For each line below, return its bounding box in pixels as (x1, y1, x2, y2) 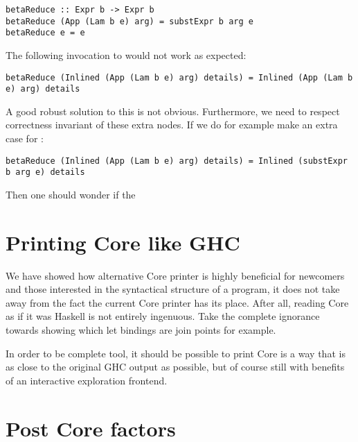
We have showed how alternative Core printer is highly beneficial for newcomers (6, 268, 345, 282)
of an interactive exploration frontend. (6, 373, 168, 387)
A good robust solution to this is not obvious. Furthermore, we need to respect (6, 103, 340, 118)
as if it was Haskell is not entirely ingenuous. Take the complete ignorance (6, 309, 320, 323)
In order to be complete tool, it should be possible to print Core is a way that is (6, 346, 346, 360)
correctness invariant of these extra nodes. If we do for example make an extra (6, 117, 338, 132)
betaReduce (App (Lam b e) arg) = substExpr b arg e (6, 16, 253, 26)
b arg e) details (6, 167, 85, 178)
